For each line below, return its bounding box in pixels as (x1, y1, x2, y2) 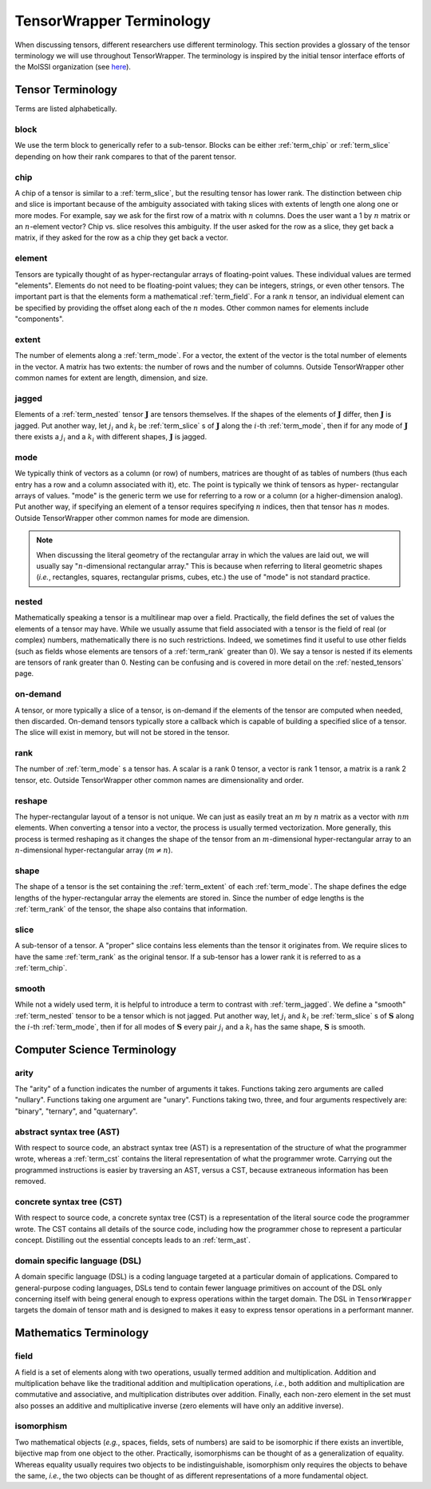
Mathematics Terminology (14, 1326, 149, 1340)
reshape (14, 795, 48, 806)
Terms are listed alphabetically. (14, 104, 117, 113)
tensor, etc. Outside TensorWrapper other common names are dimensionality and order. (14, 775, 304, 784)
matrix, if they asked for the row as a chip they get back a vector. (14, 232, 229, 243)
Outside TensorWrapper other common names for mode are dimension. (14, 513, 251, 522)
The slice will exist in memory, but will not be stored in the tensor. (14, 728, 230, 737)
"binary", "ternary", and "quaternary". (14, 1106, 138, 1116)
